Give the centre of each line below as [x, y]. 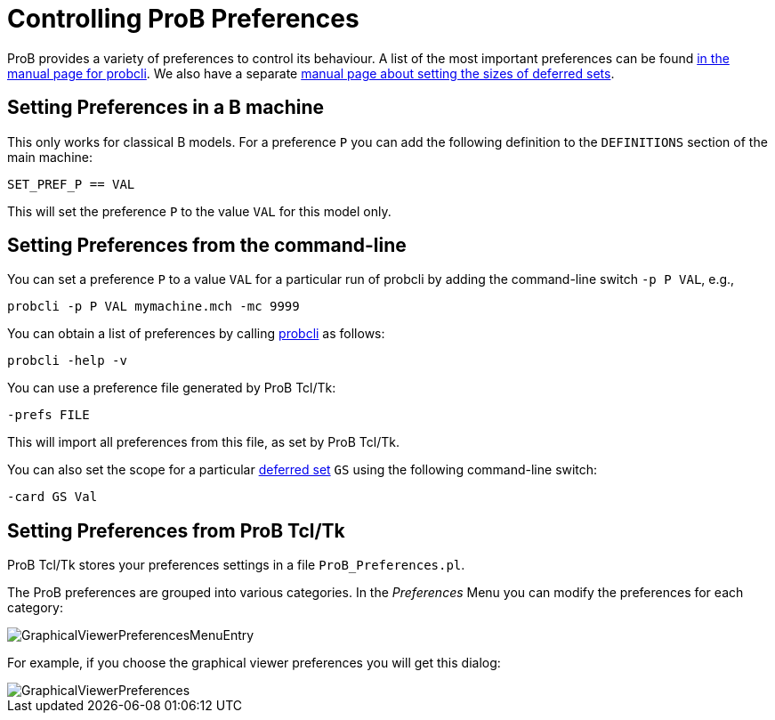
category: [35, 608]
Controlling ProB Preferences [183, 19]
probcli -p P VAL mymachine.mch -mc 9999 [153, 307]
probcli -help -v [67, 361]
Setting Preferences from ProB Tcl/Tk [176, 530]
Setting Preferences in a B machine [166, 108]
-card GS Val [52, 497]
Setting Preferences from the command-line [207, 246]
